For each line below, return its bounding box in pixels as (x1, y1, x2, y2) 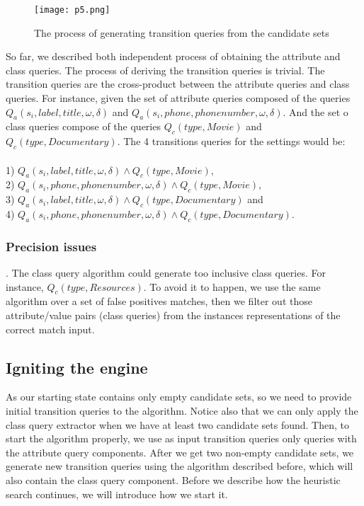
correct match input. (6, 321, 95, 336)
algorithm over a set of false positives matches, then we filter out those (6, 294, 312, 309)
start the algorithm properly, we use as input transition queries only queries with (6, 431, 357, 446)
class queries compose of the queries (6, 119, 161, 134)
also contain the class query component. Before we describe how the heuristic (6, 472, 341, 487)
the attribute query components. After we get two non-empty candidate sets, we (6, 444, 354, 459)
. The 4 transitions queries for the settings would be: (117, 134, 346, 149)
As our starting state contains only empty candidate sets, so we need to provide (6, 389, 352, 404)
